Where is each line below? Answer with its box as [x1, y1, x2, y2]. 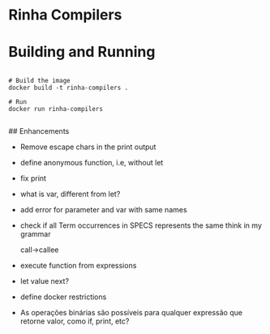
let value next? [19, 276, 70, 286]
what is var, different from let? [19, 189, 121, 199]
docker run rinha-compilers [8, 105, 104, 113]
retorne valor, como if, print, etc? [19, 316, 130, 326]
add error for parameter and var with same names [19, 205, 188, 215]
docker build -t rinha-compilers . [8, 83, 129, 92]
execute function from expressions [19, 261, 137, 271]
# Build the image [8, 77, 71, 85]
